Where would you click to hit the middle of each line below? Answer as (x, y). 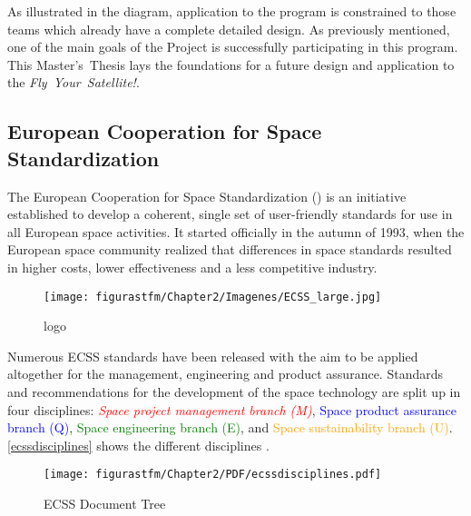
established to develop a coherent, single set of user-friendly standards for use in (230, 214)
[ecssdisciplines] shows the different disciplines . (138, 445)
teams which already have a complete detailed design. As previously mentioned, (229, 29)
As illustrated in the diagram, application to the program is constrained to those (232, 11)
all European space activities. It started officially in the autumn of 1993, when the (236, 231)
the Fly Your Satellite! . (74, 82)
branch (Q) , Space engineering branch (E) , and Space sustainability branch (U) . (230, 427)
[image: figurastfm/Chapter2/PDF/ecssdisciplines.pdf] (213, 475)
